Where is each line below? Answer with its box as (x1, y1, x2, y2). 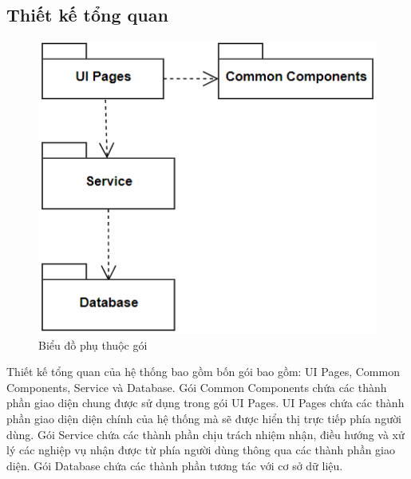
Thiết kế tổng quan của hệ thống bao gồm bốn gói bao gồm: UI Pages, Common (6, 363, 400, 380)
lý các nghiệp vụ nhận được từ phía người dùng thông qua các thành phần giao (6, 441, 395, 458)
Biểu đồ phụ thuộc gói (38, 336, 148, 353)
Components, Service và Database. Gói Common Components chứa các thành (6, 378, 387, 395)
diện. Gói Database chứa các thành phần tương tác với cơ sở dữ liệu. (6, 457, 343, 473)
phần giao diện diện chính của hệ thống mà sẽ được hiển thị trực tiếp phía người (6, 410, 401, 426)
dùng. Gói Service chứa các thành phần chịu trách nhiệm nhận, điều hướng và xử (6, 426, 405, 442)
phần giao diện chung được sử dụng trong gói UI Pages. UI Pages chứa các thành (6, 394, 405, 411)
